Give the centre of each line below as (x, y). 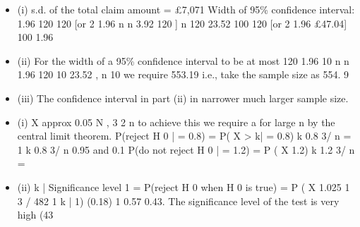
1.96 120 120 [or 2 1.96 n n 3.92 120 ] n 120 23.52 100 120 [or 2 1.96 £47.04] (182, 23)
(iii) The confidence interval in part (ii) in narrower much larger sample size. (183, 98)
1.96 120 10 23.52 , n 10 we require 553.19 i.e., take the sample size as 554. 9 (183, 74)
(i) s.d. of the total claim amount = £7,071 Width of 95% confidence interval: (186, 9)
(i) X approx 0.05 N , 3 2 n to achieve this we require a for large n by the (176, 122)
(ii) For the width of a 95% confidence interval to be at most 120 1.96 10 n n (183, 60)
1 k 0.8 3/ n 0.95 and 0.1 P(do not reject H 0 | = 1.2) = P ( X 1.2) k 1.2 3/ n (186, 149)
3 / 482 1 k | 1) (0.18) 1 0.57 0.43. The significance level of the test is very (178, 201)
